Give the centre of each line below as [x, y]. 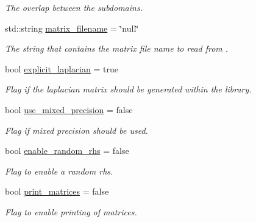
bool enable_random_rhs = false [67, 151]
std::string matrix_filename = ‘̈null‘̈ [72, 28]
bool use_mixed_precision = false [69, 109]
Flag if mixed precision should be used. [76, 130]
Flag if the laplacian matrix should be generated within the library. [128, 89]
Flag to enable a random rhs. [59, 171]
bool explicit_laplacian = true [62, 68]
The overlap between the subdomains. [74, 7]
